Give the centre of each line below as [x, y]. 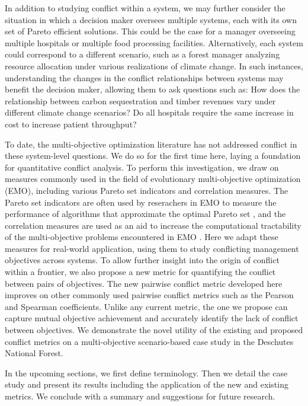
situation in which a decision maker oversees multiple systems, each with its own [151, 19]
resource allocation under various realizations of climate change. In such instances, [154, 65]
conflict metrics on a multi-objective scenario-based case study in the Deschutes [149, 341]
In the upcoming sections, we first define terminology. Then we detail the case [146, 373]
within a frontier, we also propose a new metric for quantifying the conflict [140, 272]
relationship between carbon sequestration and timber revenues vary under [140, 100]
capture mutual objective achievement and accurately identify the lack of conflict [152, 318]
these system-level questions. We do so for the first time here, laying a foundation [153, 156]
